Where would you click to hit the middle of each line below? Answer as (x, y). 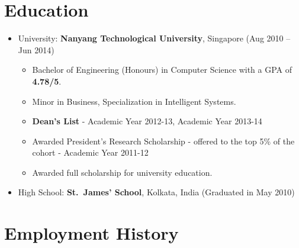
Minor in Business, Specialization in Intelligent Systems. (134, 101)
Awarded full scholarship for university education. (122, 172)
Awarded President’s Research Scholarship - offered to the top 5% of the (163, 141)
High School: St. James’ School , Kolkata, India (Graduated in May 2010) (156, 192)
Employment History (91, 233)
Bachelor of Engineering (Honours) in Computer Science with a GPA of (162, 70)
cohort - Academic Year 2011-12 (90, 152)
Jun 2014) (36, 49)
